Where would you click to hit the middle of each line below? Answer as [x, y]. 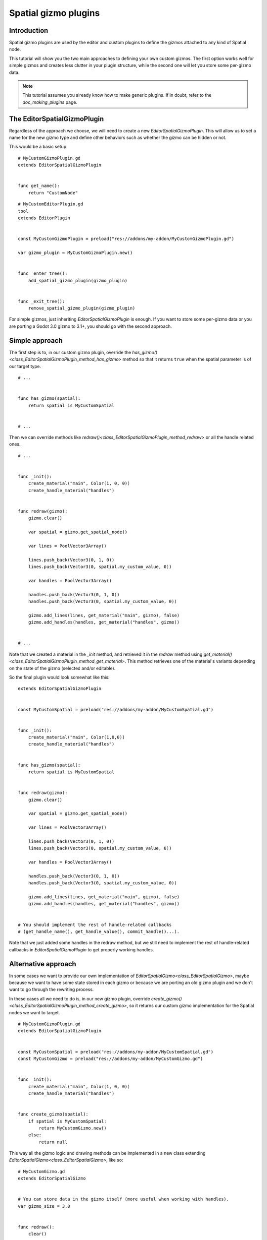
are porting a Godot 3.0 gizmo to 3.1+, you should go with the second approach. [90, 326]
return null [53, 1142]
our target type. [25, 366]
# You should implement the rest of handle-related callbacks [95, 925]
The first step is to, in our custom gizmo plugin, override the [70, 352]
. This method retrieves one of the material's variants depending [190, 661]
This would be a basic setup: [38, 147]
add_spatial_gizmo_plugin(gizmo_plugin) [78, 280]
